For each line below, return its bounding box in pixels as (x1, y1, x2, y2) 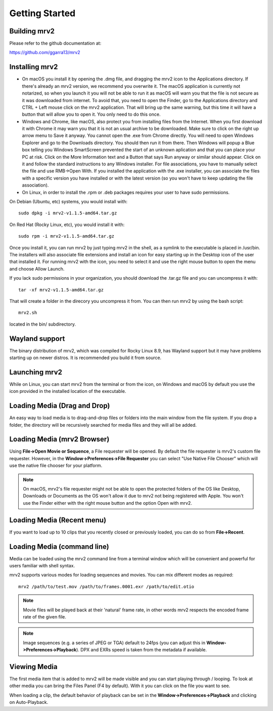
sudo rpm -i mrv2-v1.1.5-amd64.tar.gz (18, 233, 115, 239)
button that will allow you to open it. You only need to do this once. (22, 111, 161, 117)
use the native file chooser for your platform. (9, 463, 103, 469)
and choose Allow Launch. (9, 265, 65, 272)
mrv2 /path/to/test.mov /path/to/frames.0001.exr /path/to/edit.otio (18, 584, 195, 589)
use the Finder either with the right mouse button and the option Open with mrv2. (23, 500, 192, 506)
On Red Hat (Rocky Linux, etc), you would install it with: (9, 221, 125, 228)
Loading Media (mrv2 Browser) (9, 435, 110, 443)
